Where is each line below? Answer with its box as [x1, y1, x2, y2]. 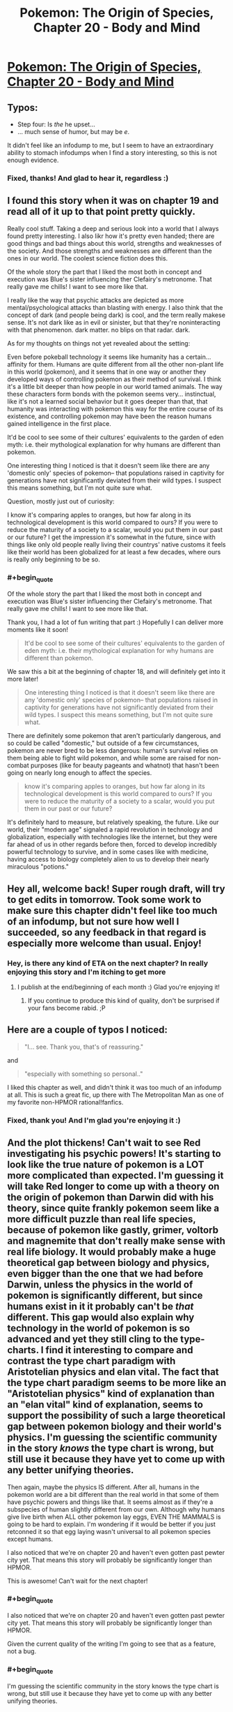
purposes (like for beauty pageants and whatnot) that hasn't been [30, 761, 219, 769]
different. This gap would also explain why [7, 1311, 195, 1324]
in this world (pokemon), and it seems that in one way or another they [7, 367, 207, 376]
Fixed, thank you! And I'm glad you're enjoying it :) [7, 1115, 181, 1125]
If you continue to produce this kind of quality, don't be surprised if [27, 996, 220, 1005]
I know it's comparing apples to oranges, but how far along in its [7, 510, 191, 519]
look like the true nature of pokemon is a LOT [7, 1159, 204, 1171]
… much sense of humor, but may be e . [17, 128, 130, 135]
